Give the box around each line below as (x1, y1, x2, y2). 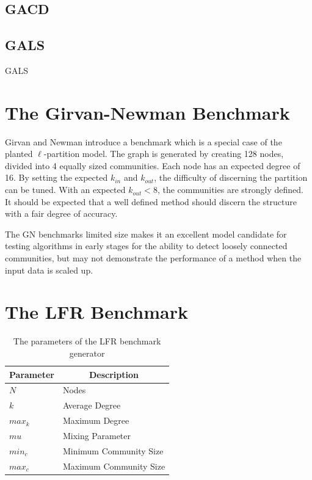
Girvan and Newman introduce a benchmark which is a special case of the (5, 135, 282, 148)
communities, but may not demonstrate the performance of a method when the (5, 252, 302, 264)
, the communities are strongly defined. (157, 183, 303, 196)
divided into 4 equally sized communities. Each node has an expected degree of (5, 159, 300, 172)
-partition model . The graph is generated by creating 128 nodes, (43, 147, 284, 160)
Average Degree (62, 399, 121, 412)
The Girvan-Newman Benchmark (5, 100, 290, 125)
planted (5, 147, 33, 160)
